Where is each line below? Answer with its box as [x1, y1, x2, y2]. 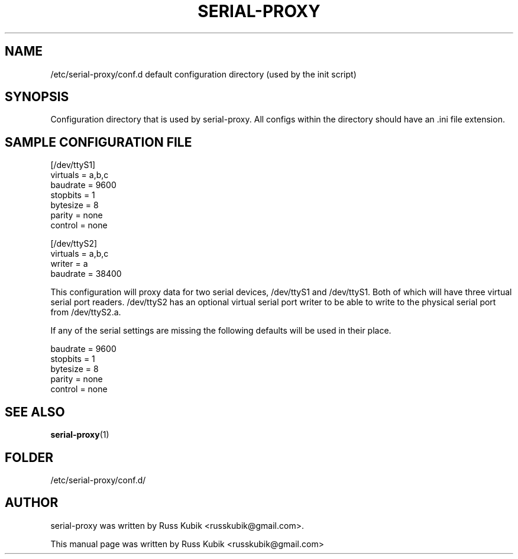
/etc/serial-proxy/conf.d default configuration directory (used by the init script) [50, 69, 357, 79]
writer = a [50, 259, 88, 269]
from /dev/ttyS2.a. [50, 307, 121, 318]
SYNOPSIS [5, 89, 69, 105]
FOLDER [5, 450, 54, 465]
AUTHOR [5, 495, 59, 510]
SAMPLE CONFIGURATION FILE [5, 134, 192, 150]
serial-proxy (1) [50, 429, 109, 440]
